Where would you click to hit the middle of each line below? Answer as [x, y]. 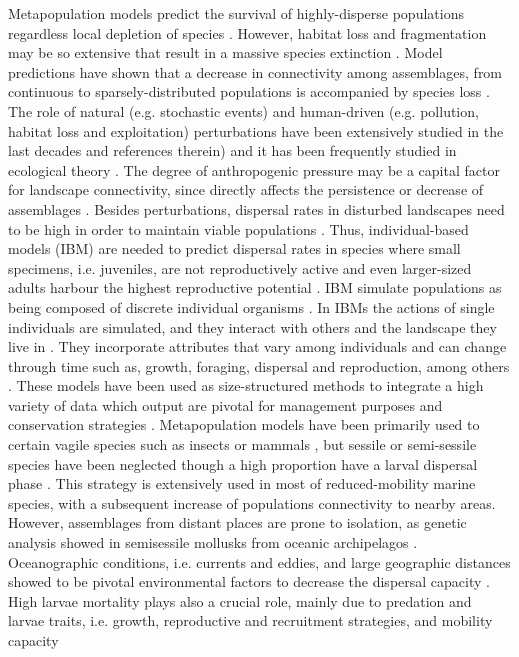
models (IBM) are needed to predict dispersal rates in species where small [234, 248]
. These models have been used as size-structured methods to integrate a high [246, 385]
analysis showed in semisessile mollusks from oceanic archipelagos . [213, 542]
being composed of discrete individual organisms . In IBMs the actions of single [251, 306]
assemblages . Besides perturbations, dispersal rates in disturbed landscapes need [256, 208]
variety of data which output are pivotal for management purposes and [225, 404]
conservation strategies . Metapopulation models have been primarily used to [244, 424]
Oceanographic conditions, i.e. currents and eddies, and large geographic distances [259, 561]
